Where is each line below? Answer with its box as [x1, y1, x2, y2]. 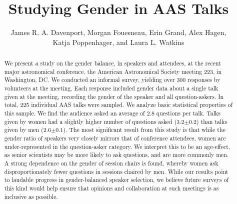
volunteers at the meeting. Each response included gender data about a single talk [4, 84, 218, 92]
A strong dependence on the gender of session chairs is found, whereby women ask [4, 158, 218, 167]
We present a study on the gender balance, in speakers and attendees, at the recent [4, 59, 221, 67]
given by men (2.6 [4, 125, 51, 134]
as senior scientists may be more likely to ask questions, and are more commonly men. [4, 150, 229, 159]
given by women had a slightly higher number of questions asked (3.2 [4, 117, 184, 125]
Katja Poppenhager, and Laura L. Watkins [52, 36, 184, 47]
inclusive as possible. [4, 192, 58, 200]
